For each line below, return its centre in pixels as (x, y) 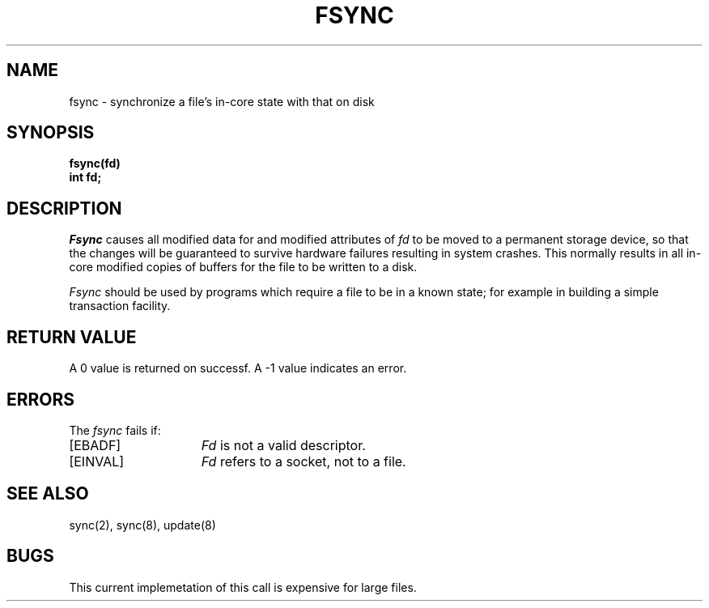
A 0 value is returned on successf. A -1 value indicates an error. (238, 368)
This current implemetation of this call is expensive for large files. (243, 587)
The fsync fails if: (115, 430)
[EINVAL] (97, 461)
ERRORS (41, 399)
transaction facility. (120, 306)
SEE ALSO (48, 494)
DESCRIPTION (64, 208)
